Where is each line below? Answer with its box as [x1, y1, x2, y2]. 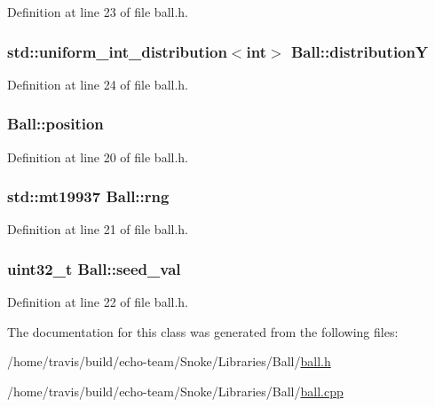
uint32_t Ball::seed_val [7, 257, 181, 279]
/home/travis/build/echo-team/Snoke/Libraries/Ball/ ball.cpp [7, 382, 344, 401]
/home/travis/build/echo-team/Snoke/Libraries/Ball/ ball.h [7, 352, 331, 371]
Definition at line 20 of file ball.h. [7, 147, 189, 166]
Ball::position [7, 113, 104, 135]
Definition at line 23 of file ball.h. [7, 3, 189, 20]
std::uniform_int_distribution [7, 40, 227, 62]
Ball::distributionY [290, 40, 429, 62]
